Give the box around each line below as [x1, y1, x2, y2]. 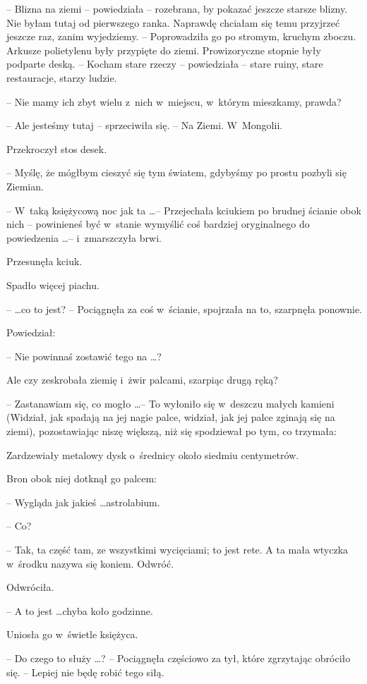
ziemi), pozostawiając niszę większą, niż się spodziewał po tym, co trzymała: [6, 424, 337, 439]
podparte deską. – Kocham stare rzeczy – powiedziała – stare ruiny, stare [6, 56, 323, 71]
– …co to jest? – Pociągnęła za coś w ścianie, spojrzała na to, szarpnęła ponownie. [6, 301, 362, 316]
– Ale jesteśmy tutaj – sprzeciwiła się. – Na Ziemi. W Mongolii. [6, 118, 283, 133]
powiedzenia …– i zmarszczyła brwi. [6, 230, 162, 245]
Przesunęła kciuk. [6, 254, 83, 269]
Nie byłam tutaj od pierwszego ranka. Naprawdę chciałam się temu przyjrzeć [6, 15, 340, 30]
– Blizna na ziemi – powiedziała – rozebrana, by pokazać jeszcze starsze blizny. [6, 1, 348, 16]
